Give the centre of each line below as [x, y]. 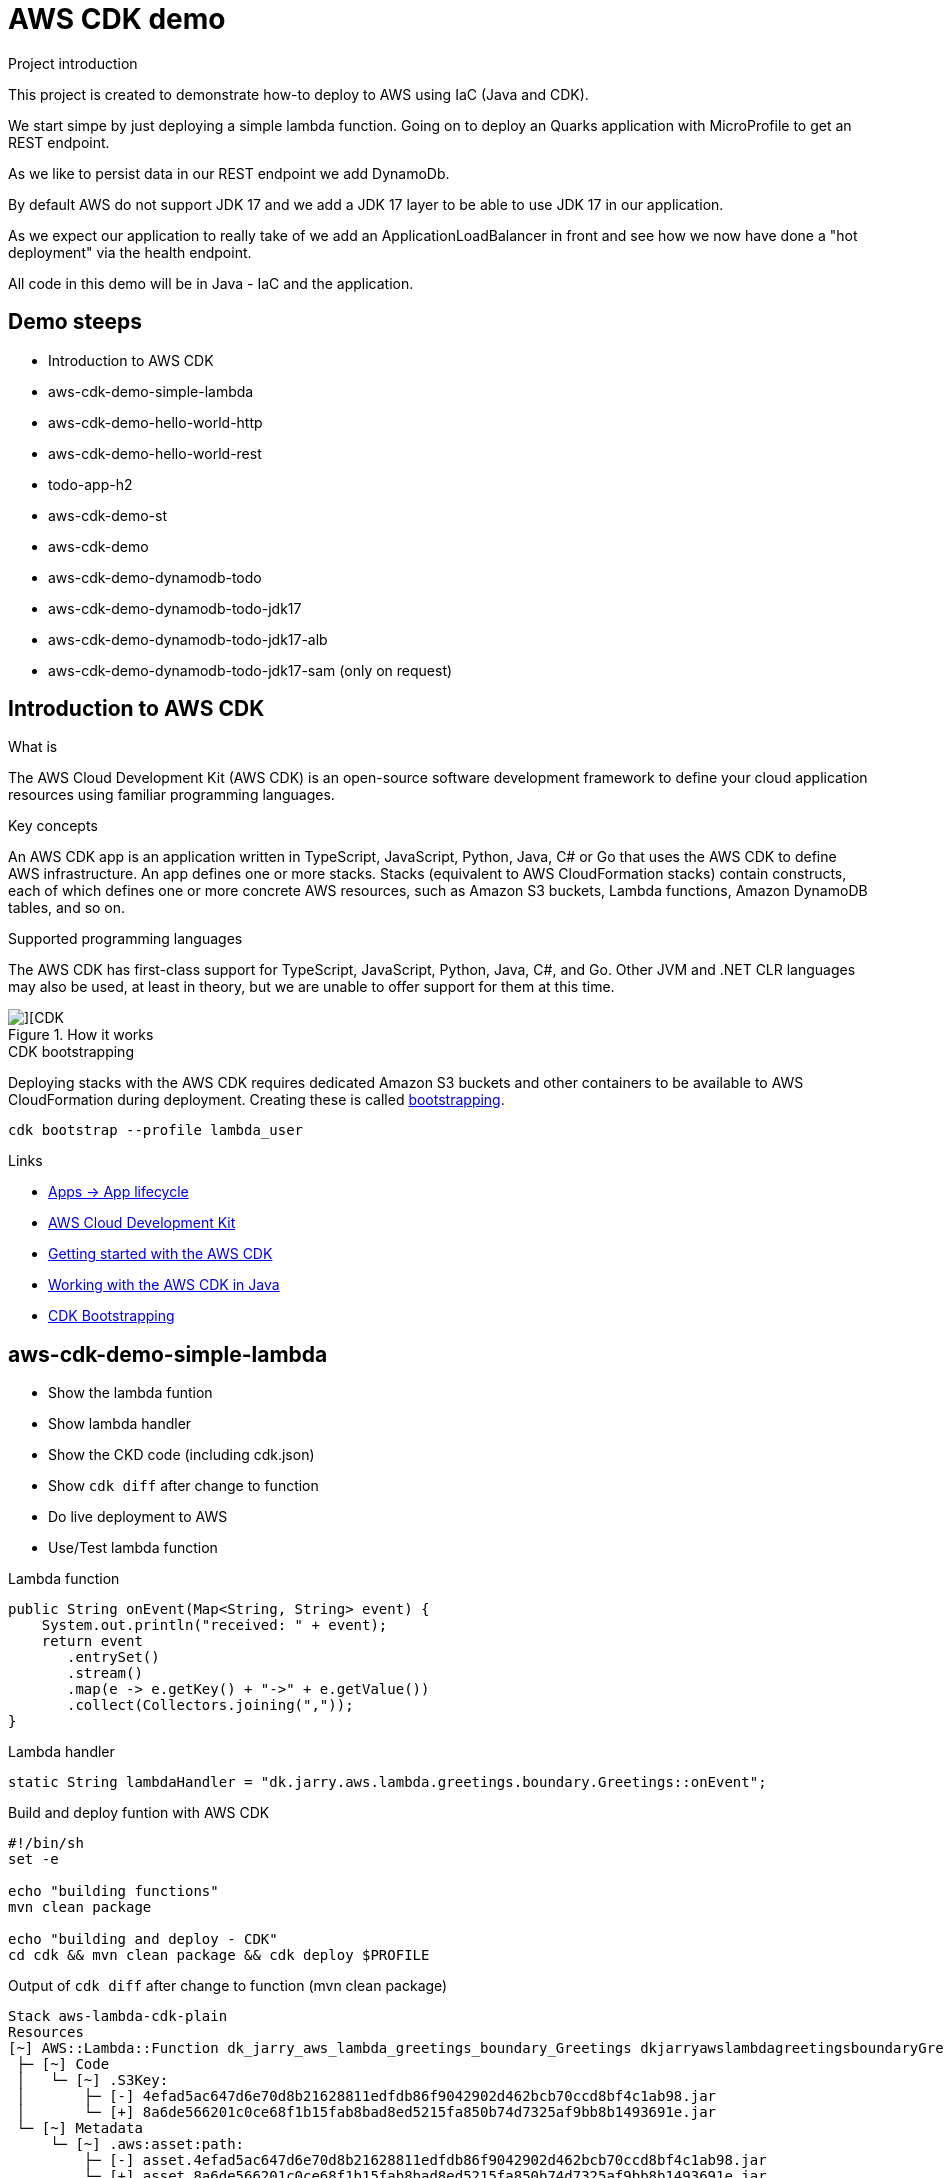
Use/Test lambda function [133, 1548]
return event [92, 1641]
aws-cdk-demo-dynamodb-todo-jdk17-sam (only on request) [250, 670]
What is [33, 747]
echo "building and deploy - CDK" [143, 1939]
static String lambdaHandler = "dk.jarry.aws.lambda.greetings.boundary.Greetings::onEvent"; [387, 1782]
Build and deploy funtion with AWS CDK [139, 1813]
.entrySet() [113, 1657]
